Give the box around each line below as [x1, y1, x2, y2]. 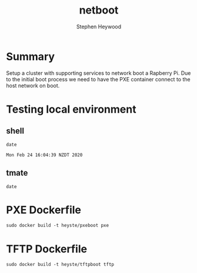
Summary [6, 50, 55, 63]
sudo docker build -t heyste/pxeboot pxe [6, 222, 109, 229]
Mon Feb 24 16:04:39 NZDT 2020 [6, 152, 83, 158]
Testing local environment [6, 103, 136, 116]
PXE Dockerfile [6, 203, 81, 216]
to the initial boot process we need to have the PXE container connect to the [6, 75, 191, 83]
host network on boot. [6, 82, 60, 89]
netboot [79, 4, 119, 17]
